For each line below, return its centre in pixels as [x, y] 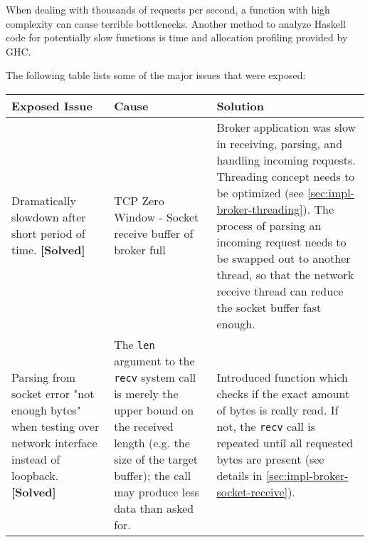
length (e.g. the [152, 442]
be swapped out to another [284, 258]
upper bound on [154, 410]
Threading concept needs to [286, 176]
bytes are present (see [270, 459]
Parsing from [44, 377]
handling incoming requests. [286, 160]
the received [144, 426]
